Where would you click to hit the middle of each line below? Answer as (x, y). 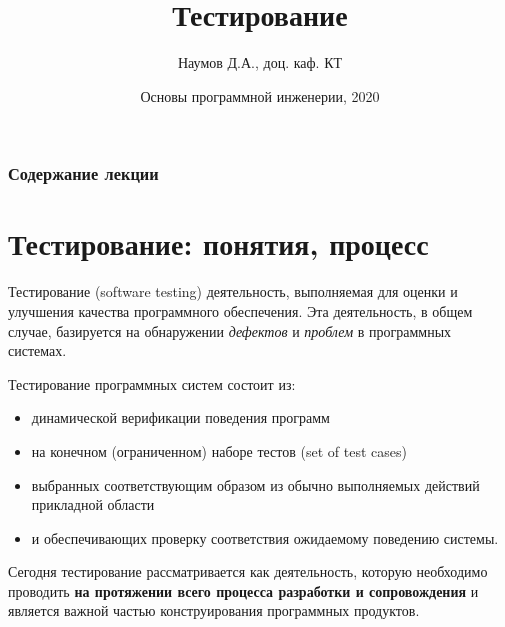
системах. (37, 350)
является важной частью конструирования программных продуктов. (214, 610)
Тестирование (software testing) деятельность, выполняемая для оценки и (233, 291)
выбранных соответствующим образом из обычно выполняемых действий (255, 484)
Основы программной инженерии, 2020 (260, 95)
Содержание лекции (83, 173)
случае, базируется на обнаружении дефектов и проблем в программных (230, 330)
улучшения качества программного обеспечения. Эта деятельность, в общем (240, 310)
